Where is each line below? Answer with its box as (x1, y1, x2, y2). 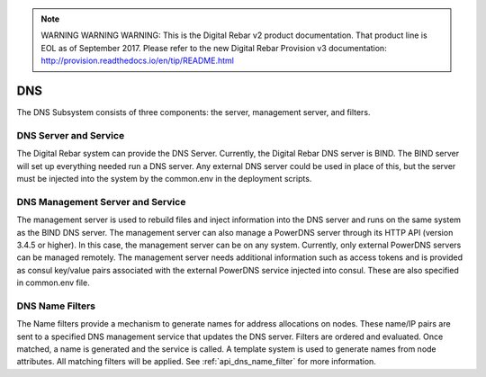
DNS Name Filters (16, 300, 96, 312)
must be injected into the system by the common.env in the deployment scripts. (16, 174, 312, 184)
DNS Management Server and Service (16, 195, 186, 208)
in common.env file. (16, 277, 90, 288)
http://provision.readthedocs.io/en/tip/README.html (40, 55, 234, 67)
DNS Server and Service (16, 129, 125, 141)
